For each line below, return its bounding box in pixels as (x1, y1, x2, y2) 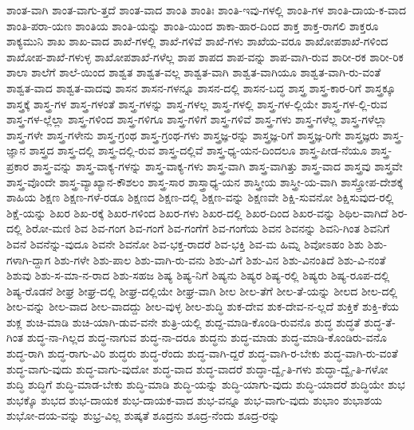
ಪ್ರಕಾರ (6, 157, 30, 174)
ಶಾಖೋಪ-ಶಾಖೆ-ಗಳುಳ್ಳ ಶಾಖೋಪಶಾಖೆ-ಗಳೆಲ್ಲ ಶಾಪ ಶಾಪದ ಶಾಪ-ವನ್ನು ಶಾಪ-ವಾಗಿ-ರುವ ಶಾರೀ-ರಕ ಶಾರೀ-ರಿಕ (6, 48, 404, 64)
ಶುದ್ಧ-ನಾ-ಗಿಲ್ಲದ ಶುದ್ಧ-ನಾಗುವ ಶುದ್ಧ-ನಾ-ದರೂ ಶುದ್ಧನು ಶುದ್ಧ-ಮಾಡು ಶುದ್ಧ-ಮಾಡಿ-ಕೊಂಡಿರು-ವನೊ (26, 329, 387, 346)
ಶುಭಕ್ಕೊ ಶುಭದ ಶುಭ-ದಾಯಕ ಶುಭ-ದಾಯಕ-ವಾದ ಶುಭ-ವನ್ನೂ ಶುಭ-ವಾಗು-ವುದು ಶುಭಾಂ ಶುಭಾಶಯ (6, 391, 383, 408)
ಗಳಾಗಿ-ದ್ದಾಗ (6, 251, 51, 268)
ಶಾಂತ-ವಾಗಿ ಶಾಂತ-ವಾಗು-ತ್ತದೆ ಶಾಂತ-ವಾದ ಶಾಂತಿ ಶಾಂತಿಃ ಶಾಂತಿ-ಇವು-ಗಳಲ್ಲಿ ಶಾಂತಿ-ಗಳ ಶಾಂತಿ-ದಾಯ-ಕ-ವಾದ (6, 2, 407, 18)
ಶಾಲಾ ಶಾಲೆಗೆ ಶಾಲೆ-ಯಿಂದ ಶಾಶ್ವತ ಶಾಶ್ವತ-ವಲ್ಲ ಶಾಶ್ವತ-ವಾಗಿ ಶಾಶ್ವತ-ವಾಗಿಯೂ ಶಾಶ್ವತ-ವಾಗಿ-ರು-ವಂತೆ (6, 64, 381, 80)
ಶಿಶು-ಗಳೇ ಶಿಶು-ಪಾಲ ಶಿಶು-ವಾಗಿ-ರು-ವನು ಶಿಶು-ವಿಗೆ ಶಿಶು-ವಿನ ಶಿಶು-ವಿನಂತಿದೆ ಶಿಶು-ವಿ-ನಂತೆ (53, 251, 386, 268)
